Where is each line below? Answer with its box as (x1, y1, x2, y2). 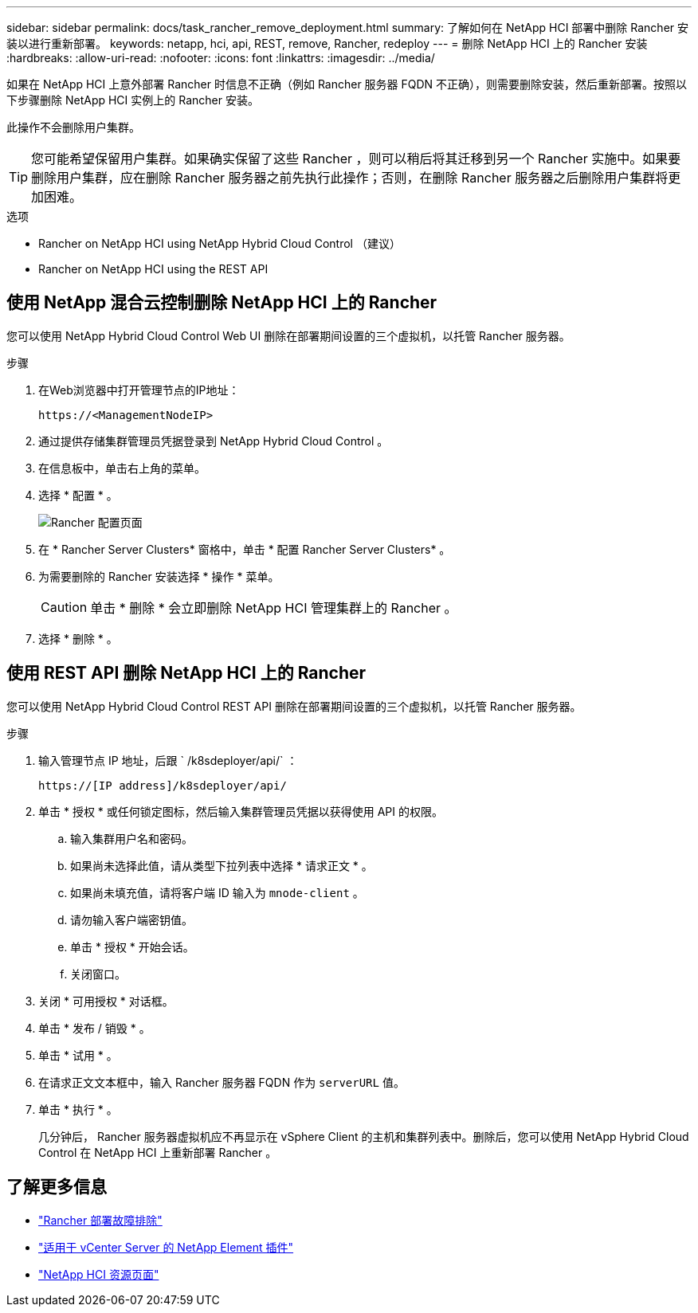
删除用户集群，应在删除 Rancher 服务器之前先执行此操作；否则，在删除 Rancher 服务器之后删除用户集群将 (31, 170, 669, 186)
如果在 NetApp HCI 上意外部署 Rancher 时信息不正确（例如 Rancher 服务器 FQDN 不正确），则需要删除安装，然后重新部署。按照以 (6, 77, 688, 91)
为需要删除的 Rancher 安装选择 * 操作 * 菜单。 (38, 569, 280, 583)
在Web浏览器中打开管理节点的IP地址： (38, 382, 240, 397)
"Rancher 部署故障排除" (38, 1213, 163, 1227)
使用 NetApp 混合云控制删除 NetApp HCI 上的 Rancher (6, 292, 437, 313)
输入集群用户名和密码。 (70, 831, 193, 845)
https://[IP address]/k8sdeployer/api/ (38, 778, 287, 792)
